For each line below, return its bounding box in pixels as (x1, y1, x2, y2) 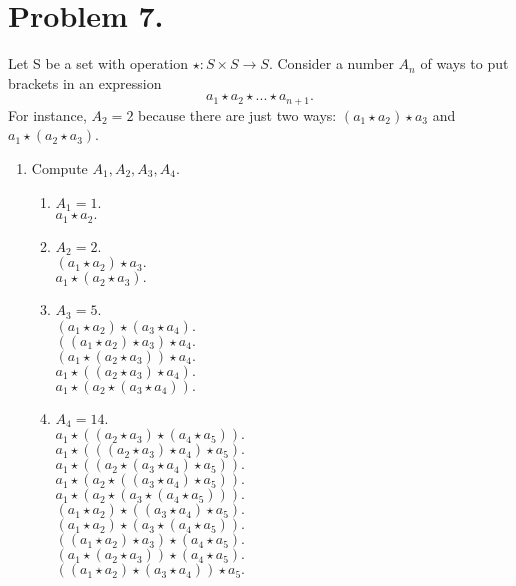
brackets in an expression (8, 72, 162, 93)
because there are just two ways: (138, 104, 337, 125)
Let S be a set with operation (8, 53, 188, 74)
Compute (31, 157, 88, 178)
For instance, (8, 104, 87, 125)
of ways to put (420, 53, 509, 74)
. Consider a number (268, 53, 394, 74)
